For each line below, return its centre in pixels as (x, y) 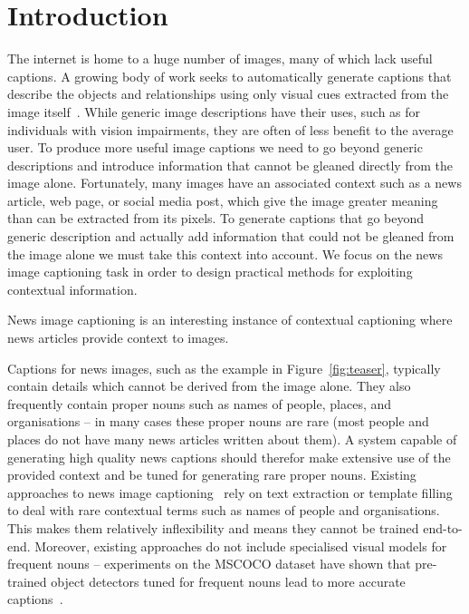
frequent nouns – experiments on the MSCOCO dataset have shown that (209, 564)
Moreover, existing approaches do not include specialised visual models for (241, 546)
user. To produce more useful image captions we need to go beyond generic (215, 147)
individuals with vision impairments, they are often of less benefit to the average (230, 129)
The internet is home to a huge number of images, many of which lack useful (220, 58)
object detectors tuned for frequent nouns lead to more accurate (228, 581)
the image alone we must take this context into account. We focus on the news (225, 253)
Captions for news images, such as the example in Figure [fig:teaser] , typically (224, 368)
